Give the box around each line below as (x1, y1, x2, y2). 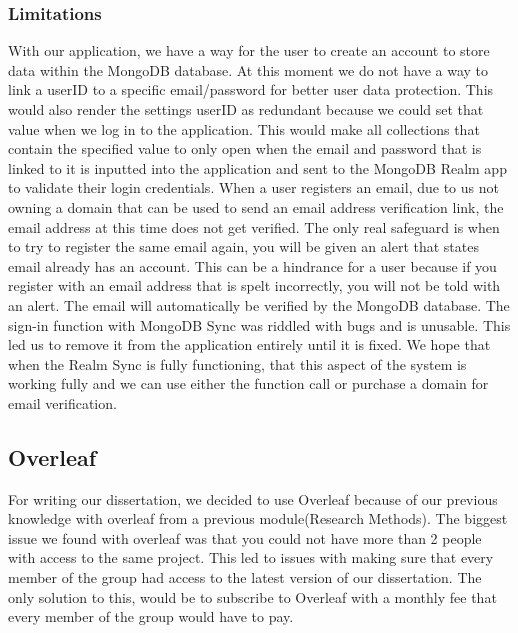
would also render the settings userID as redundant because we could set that (8, 99, 484, 119)
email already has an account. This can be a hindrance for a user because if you (8, 255, 497, 276)
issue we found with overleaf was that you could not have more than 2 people (8, 527, 482, 548)
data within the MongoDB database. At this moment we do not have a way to (8, 59, 489, 80)
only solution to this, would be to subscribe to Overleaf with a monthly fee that (8, 586, 497, 607)
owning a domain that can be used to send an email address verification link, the (8, 196, 504, 217)
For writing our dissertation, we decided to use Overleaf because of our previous (8, 488, 498, 509)
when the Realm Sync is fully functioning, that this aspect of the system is (8, 353, 467, 374)
